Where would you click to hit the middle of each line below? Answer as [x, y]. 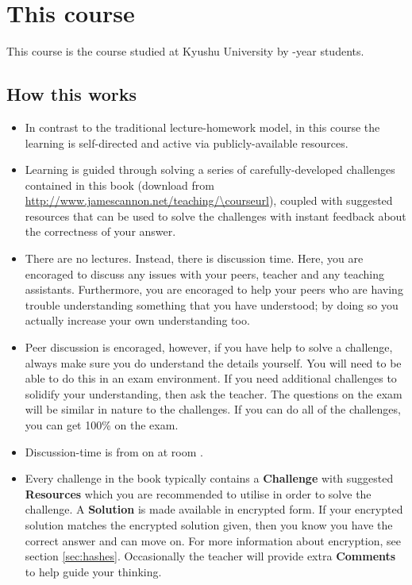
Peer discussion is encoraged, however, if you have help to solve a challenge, [209, 347]
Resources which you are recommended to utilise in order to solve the [198, 493]
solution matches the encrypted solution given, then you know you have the [209, 524]
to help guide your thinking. [93, 571]
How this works [71, 94]
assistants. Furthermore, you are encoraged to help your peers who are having [214, 289]
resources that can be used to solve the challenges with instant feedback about [216, 216]
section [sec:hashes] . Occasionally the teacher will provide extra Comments [210, 556]
